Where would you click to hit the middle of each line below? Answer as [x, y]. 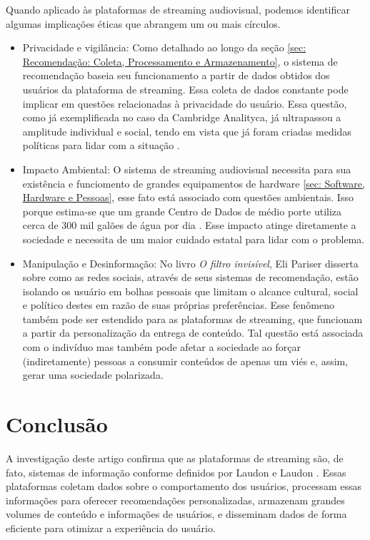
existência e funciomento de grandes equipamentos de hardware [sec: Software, [194, 183]
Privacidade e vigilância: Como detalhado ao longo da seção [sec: [164, 47]
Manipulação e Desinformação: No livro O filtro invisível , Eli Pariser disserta [190, 263]
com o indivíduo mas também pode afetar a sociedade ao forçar [161, 347]
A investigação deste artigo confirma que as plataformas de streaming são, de [175, 458]
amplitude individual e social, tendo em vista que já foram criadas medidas [187, 131]
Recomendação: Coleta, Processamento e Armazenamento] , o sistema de [180, 61]
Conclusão [57, 424]
